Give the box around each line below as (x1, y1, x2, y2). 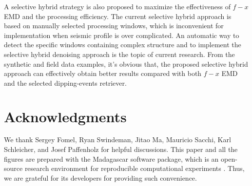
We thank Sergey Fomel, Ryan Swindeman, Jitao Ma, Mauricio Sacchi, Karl (4, 134, 231, 145)
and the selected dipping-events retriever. (4, 77, 127, 88)
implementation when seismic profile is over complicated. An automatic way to (4, 30, 239, 40)
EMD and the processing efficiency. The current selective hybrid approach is (4, 11, 232, 21)
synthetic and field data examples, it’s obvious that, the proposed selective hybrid (4, 58, 248, 69)
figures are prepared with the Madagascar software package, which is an (4, 153, 219, 164)
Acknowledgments (4, 106, 127, 126)
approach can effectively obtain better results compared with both (4, 68, 202, 78)
